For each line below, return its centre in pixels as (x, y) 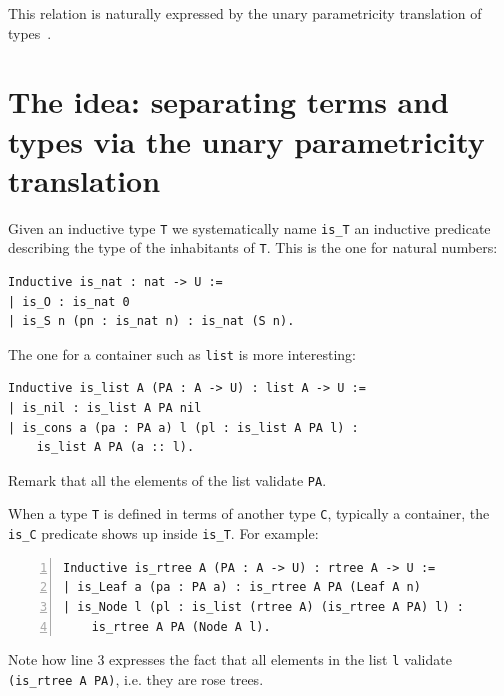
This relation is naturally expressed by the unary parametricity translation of (245, 13)
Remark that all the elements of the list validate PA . (167, 479)
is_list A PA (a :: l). (115, 447)
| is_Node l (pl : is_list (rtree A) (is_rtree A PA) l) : (263, 606)
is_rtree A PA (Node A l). (181, 626)
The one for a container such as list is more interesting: (182, 353)
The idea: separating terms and (229, 101)
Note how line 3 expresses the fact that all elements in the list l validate (230, 659)
